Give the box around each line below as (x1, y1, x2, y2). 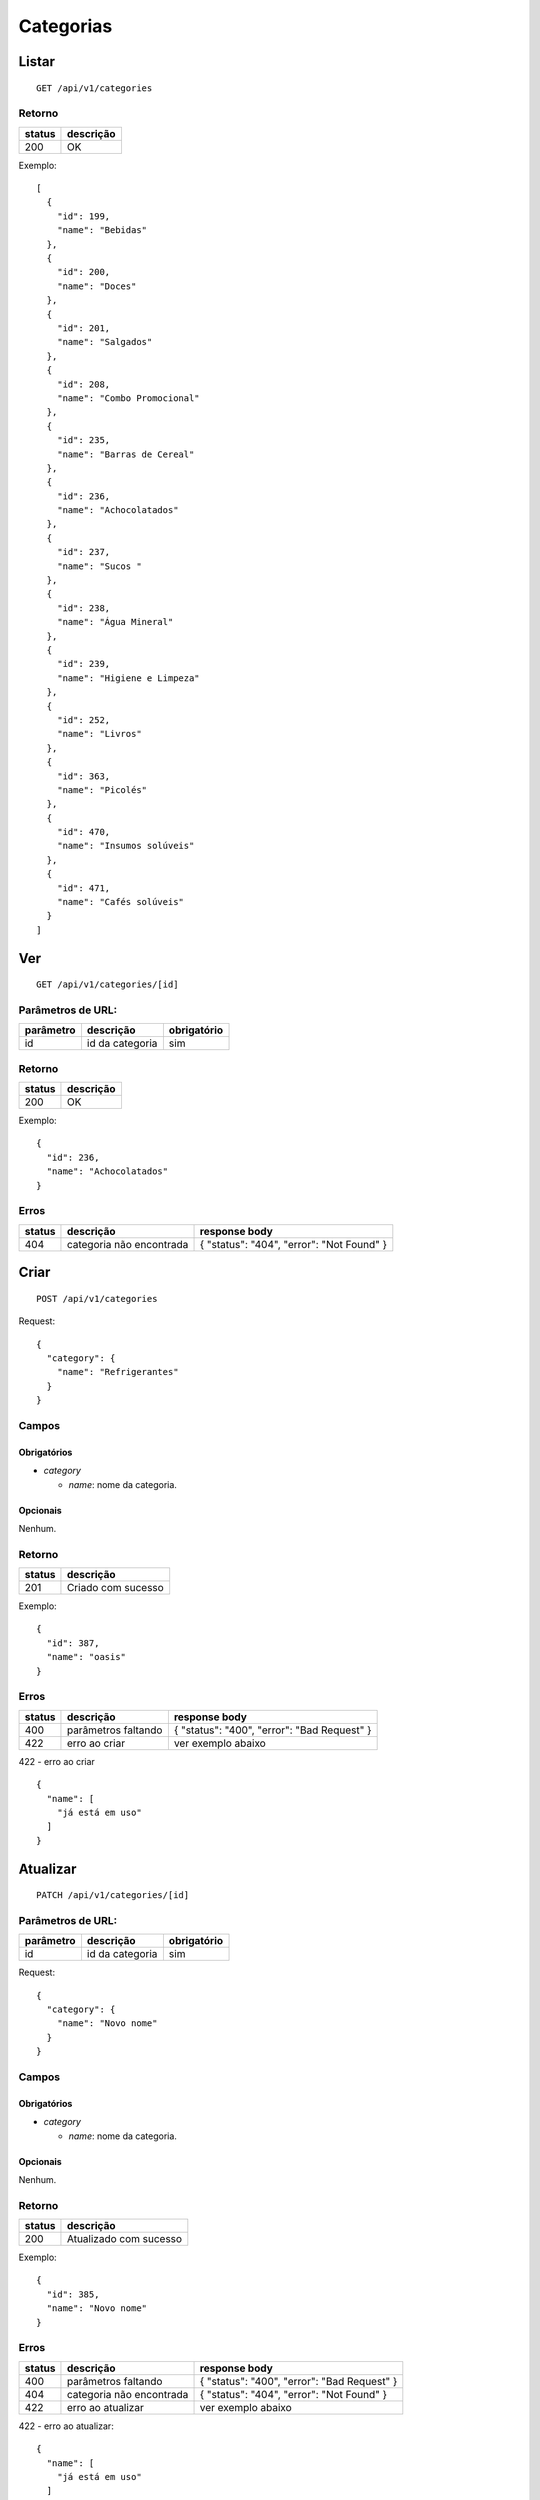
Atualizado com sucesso (66, 2232, 183, 2246)
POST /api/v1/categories (36, 1293, 158, 1304)
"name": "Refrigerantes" (56, 1366, 179, 1378)
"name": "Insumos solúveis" (56, 840, 195, 852)
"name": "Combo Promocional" (56, 392, 200, 404)
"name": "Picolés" (56, 784, 148, 795)
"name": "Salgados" (56, 336, 153, 348)
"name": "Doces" (56, 280, 137, 292)
